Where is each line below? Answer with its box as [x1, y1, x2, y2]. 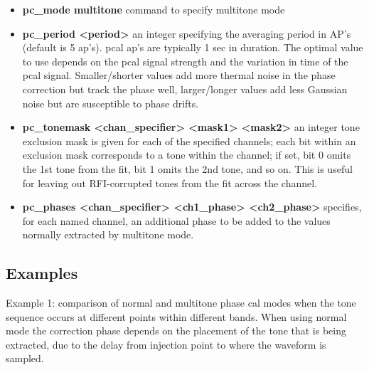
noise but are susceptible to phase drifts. [22, 95, 199, 110]
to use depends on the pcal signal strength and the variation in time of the [22, 53, 348, 68]
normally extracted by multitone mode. [22, 227, 194, 242]
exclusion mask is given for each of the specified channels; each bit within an [22, 133, 356, 148]
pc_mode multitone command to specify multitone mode [22, 2, 285, 16]
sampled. [6, 351, 44, 366]
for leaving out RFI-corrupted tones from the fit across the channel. [22, 175, 317, 190]
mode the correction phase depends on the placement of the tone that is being [6, 323, 347, 338]
